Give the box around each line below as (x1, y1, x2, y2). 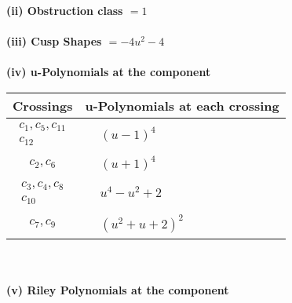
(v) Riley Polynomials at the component (6, 282, 229, 298)
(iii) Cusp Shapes (6, 33, 102, 49)
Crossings (13, 96, 73, 115)
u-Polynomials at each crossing (85, 96, 279, 115)
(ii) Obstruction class (6, 2, 123, 18)
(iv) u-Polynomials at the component (6, 64, 211, 80)
